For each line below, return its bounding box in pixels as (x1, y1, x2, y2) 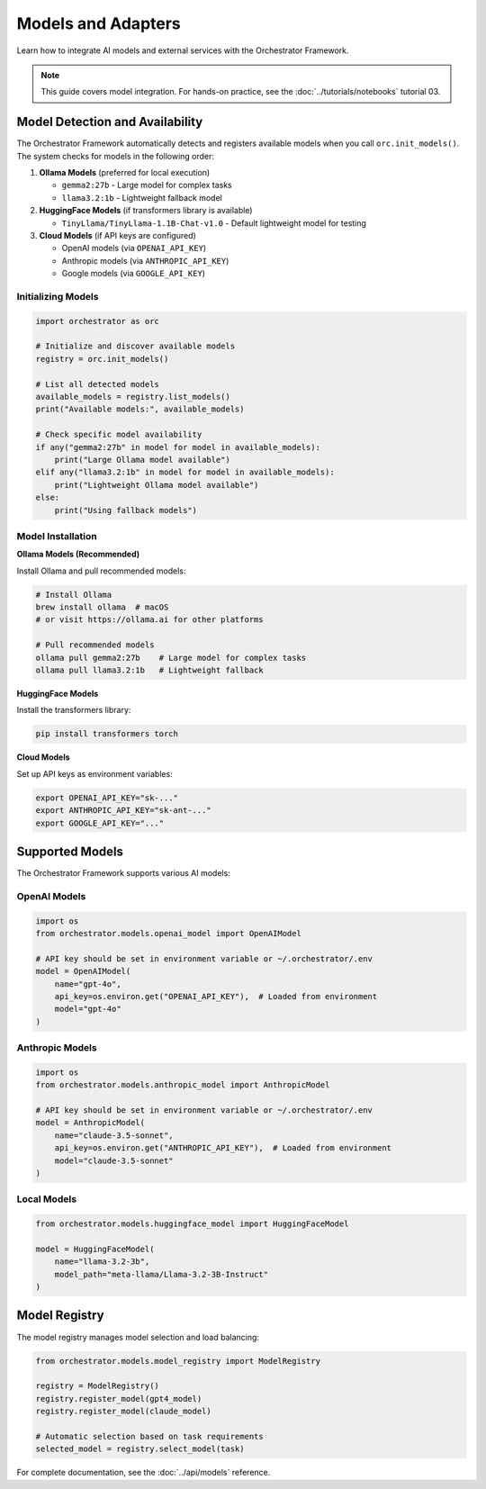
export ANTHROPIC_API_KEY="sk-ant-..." (35, 806, 211, 816)
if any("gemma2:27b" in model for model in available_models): (35, 442, 321, 452)
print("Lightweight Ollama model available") (54, 480, 259, 490)
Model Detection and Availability (16, 114, 203, 130)
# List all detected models (35, 379, 159, 389)
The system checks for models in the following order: (16, 150, 215, 161)
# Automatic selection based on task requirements (35, 1431, 265, 1441)
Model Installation (16, 529, 98, 542)
